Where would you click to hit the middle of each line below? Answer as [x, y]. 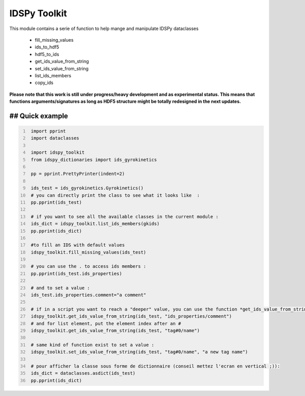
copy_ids [44, 83]
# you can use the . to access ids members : [88, 266]
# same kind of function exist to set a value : [93, 345]
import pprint [48, 131]
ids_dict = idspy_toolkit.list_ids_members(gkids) [95, 224]
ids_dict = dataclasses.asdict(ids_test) [83, 373]
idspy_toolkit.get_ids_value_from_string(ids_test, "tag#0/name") [115, 331]
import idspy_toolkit [58, 152]
